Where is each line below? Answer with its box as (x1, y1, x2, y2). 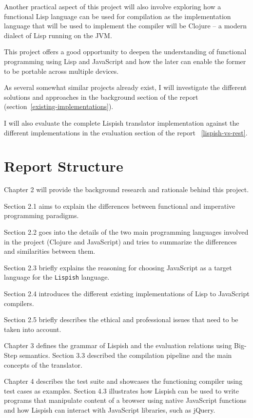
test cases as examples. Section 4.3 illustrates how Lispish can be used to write (4, 385, 239, 396)
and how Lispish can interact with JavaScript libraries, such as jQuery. (4, 405, 215, 415)
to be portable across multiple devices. (4, 66, 119, 76)
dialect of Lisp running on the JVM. (4, 30, 112, 40)
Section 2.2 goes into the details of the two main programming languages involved (4, 227, 249, 237)
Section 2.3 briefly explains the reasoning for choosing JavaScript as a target (4, 262, 232, 272)
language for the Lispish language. (4, 272, 110, 282)
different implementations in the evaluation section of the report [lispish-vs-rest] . (4, 127, 248, 137)
